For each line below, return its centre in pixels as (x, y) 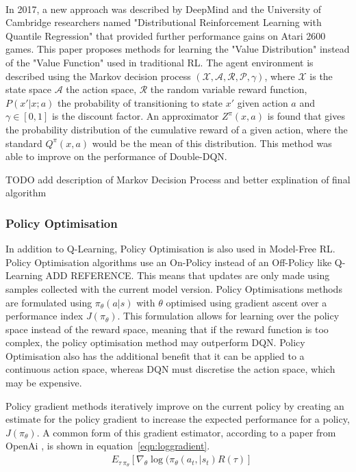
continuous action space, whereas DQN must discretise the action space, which (170, 369)
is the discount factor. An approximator (135, 116)
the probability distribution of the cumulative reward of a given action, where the (177, 129)
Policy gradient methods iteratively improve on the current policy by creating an (175, 405)
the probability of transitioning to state (140, 102)
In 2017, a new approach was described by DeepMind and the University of (163, 9)
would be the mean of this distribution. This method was (212, 143)
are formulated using (49, 302)
